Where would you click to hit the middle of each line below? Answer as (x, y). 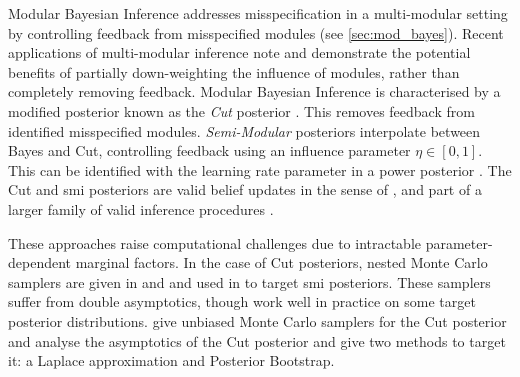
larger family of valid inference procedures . (141, 208)
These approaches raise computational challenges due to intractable (215, 242)
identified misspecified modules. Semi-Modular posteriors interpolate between (244, 130)
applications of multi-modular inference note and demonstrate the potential (239, 52)
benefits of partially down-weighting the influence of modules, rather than (234, 71)
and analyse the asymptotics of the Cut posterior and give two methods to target (257, 340)
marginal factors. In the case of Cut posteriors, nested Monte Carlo (281, 262)
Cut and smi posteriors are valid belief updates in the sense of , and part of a (245, 189)
